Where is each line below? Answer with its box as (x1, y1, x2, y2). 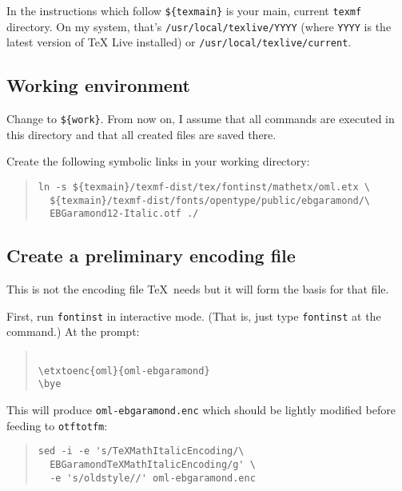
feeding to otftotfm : (6, 417, 108, 433)
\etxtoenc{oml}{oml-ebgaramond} (38, 365, 210, 377)
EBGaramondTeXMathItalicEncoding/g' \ (50, 458, 256, 470)
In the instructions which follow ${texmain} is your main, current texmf (6, 2, 362, 18)
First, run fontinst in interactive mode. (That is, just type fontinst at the (6, 307, 381, 324)
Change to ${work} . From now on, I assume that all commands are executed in (6, 110, 395, 127)
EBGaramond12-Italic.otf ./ (50, 208, 199, 220)
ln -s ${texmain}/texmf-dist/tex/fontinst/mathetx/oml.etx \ (38, 182, 371, 194)
